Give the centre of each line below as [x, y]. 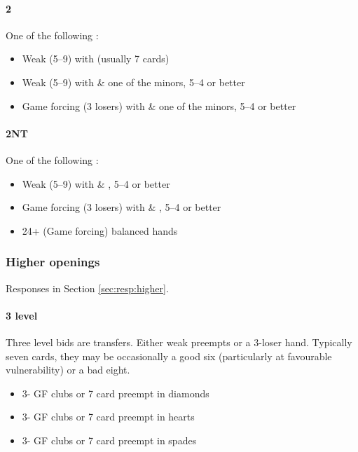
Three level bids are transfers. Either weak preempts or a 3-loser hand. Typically [179, 342]
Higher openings [53, 262]
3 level [22, 315]
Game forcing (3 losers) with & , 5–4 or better [122, 207]
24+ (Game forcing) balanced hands [100, 230]
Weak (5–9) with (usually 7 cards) [96, 59]
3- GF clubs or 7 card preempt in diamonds [116, 393]
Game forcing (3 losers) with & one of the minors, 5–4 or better [159, 105]
